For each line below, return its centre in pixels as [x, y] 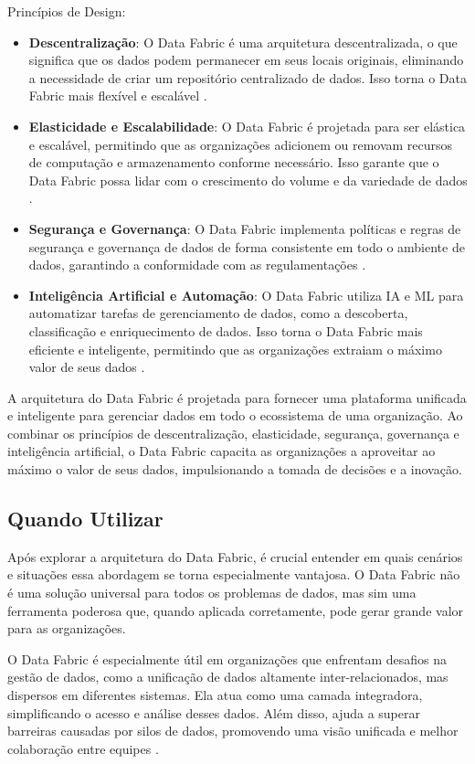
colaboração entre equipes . [83, 748]
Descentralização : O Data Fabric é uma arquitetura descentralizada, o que [243, 42]
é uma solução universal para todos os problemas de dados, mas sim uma [212, 593]
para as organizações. [67, 628]
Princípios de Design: [67, 11]
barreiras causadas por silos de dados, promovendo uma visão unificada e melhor [233, 731]
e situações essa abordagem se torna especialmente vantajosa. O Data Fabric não [234, 574]
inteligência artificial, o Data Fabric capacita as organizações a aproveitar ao [222, 451]
